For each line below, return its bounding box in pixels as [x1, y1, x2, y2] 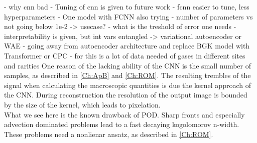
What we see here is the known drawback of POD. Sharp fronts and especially [4, 109, 245, 119]
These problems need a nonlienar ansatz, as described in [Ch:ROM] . [4, 128, 213, 139]
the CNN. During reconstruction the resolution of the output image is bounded [4, 89, 247, 100]
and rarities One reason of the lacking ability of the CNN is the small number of [4, 60, 251, 70]
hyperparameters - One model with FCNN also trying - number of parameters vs [4, 11, 253, 21]
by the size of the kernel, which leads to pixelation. [4, 99, 161, 109]
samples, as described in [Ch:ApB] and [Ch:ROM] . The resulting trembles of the [4, 70, 251, 80]
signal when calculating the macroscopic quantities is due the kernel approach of [4, 79, 251, 90]
